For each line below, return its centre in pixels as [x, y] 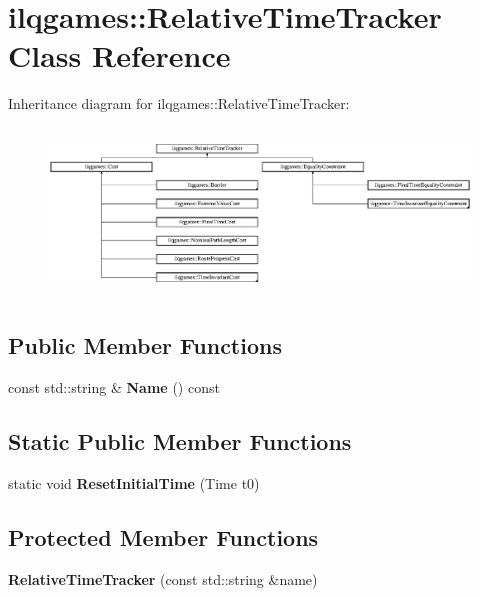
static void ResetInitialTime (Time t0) [134, 482]
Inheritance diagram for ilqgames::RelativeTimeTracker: [179, 103]
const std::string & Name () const [114, 387]
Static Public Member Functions [180, 441]
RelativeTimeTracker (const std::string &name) [163, 578]
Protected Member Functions [163, 536]
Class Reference [119, 55]
